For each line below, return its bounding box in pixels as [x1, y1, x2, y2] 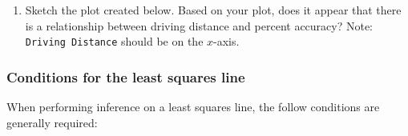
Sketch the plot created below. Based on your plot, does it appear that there [25, 2, 402, 18]
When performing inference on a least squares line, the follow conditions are [6, 98, 380, 115]
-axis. [213, 33, 240, 50]
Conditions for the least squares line [6, 66, 245, 86]
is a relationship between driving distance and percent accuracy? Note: [25, 17, 374, 34]
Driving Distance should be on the [25, 33, 204, 50]
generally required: [6, 114, 98, 130]
